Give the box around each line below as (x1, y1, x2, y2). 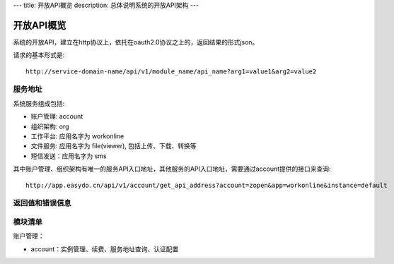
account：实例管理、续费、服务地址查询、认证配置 (30, 244, 179, 253)
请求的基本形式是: (13, 51, 65, 59)
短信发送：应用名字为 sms (30, 152, 107, 160)
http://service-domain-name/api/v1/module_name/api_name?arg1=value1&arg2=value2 (25, 67, 317, 76)
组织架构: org (30, 122, 69, 131)
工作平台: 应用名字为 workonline (30, 132, 124, 140)
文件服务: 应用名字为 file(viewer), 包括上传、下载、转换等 (30, 142, 197, 150)
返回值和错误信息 (13, 198, 71, 208)
